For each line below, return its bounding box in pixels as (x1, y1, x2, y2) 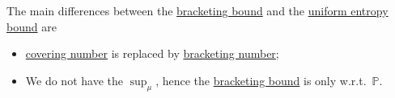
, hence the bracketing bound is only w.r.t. (155, 71, 367, 88)
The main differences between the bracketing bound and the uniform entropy (6, 2, 389, 18)
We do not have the (25, 71, 123, 88)
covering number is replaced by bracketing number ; (25, 45, 279, 62)
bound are (6, 18, 57, 35)
